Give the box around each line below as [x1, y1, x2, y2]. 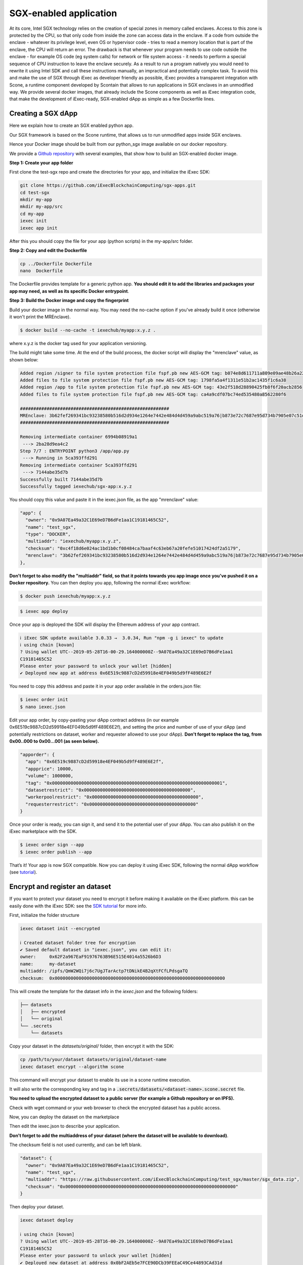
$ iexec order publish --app [20, 849, 92, 855]
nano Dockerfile [20, 268, 63, 274]
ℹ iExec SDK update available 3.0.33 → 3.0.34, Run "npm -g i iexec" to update [20, 635, 224, 641]
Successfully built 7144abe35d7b [20, 476, 103, 482]
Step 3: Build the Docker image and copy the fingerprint [9, 298, 129, 304]
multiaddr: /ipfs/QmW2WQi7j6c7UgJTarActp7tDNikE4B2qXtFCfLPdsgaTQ [20, 968, 188, 974]
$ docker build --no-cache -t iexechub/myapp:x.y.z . [20, 327, 156, 333]
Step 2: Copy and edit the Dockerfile [9, 247, 87, 254]
